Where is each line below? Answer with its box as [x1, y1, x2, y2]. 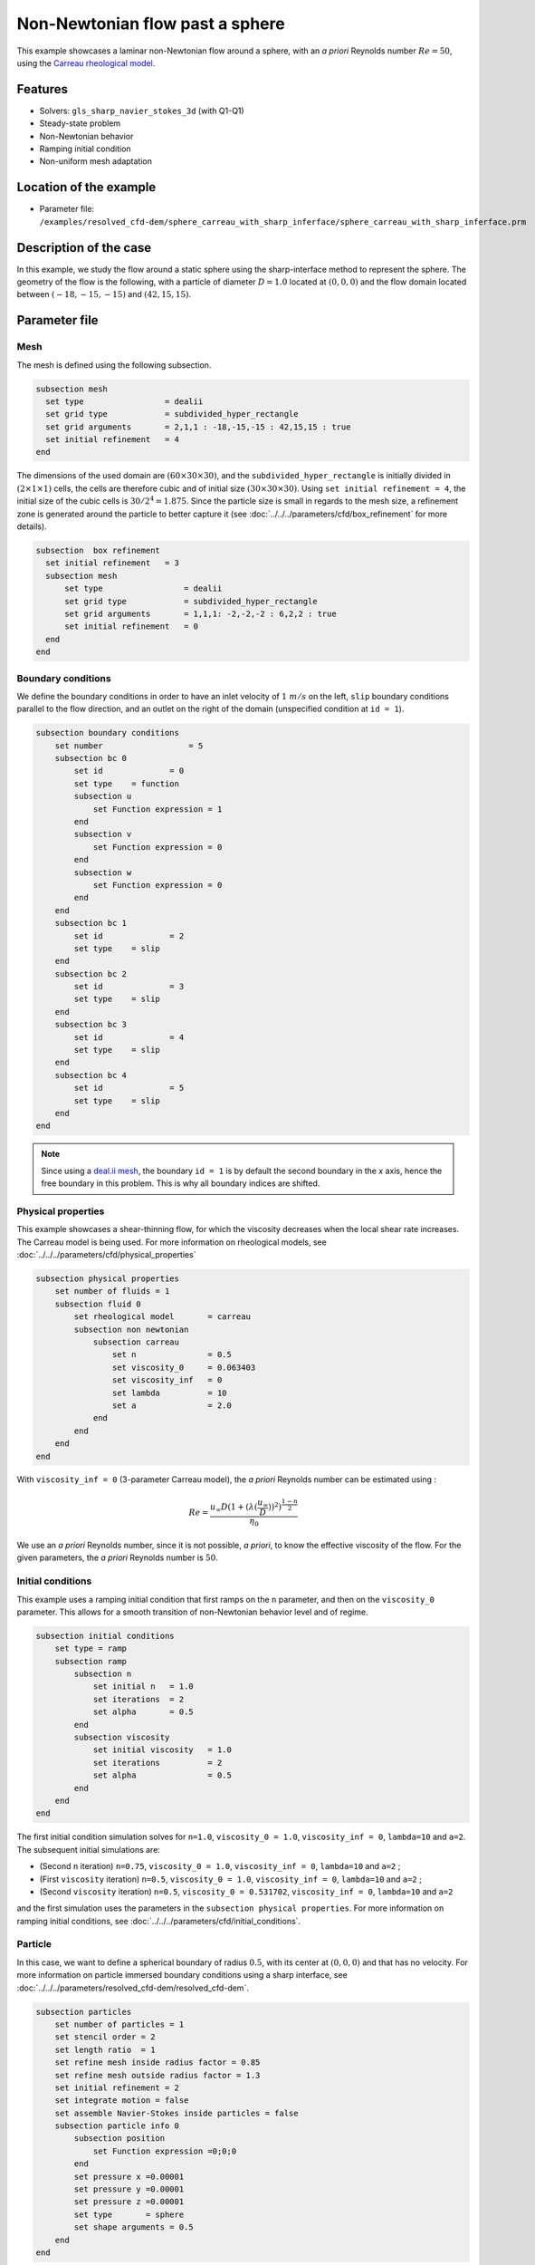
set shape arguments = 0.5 [73, 2222, 194, 2232]
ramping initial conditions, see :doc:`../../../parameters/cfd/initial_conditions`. [16, 1915, 301, 1926]
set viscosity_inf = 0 [111, 1375, 223, 1385]
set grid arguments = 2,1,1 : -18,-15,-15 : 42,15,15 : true [45, 421, 351, 432]
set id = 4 [73, 1032, 185, 1042]
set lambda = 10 [111, 1387, 227, 1398]
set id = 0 [73, 766, 185, 776]
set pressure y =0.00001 [73, 2184, 185, 2194]
